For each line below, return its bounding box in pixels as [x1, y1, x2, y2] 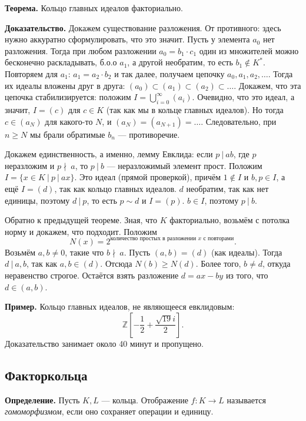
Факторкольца [5, 366, 88, 384]
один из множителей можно [199, 44, 299, 57]
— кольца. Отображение [101, 393, 188, 406]
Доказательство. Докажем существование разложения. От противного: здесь [5, 21, 281, 34]
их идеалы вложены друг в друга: [5, 79, 125, 91]
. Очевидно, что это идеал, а [192, 91, 295, 103]
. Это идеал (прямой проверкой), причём [74, 171, 221, 183]
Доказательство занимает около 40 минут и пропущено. [5, 337, 204, 349]
